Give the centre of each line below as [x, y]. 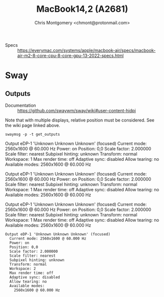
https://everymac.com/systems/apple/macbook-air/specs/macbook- [86, 50]
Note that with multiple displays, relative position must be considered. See [80, 120]
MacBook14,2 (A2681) [82, 9]
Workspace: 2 [23, 268]
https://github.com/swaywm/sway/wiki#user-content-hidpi [77, 110]
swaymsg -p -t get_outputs [33, 134]
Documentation [21, 105]
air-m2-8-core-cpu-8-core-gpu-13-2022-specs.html [70, 56]
